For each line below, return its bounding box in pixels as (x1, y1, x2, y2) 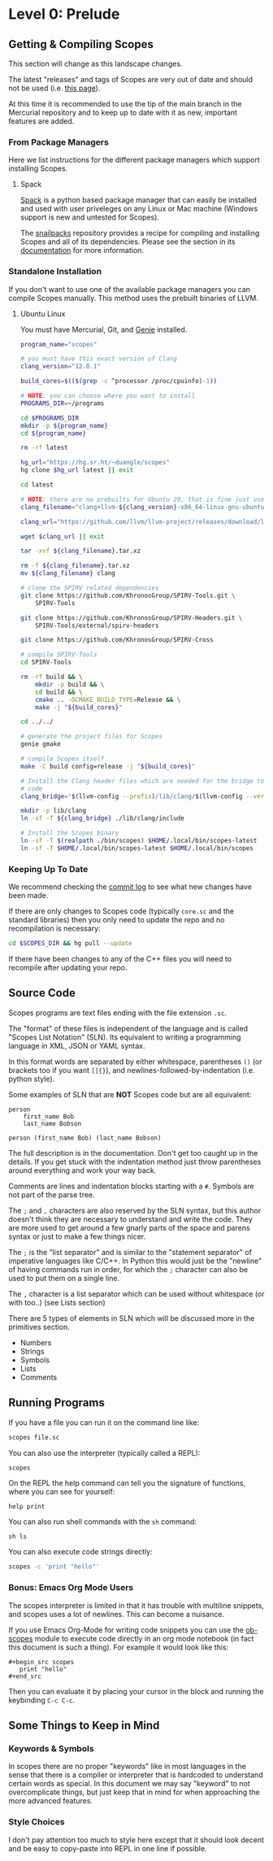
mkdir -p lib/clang (19, 807, 87, 815)
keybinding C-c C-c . (8, 1695, 76, 1705)
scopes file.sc (8, 1433, 60, 1441)
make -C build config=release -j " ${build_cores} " (19, 762, 196, 770)
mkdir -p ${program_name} (19, 421, 108, 429)
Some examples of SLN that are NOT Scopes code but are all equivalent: (8, 1089, 252, 1099)
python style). (8, 1074, 55, 1083)
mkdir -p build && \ (35, 680, 105, 688)
